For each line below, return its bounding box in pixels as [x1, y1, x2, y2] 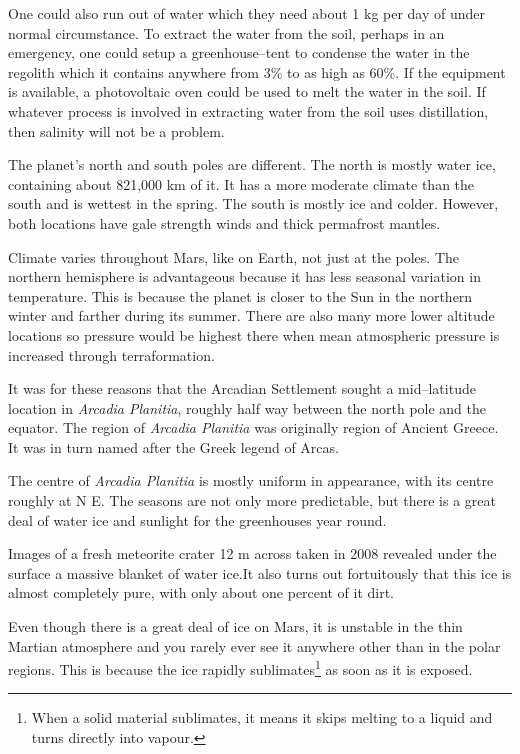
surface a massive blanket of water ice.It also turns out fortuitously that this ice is [8, 562, 512, 583]
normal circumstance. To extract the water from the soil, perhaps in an [8, 22, 445, 43]
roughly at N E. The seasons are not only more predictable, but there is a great [8, 490, 496, 511]
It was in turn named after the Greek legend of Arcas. [8, 436, 339, 457]
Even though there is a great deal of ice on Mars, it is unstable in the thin [8, 616, 463, 637]
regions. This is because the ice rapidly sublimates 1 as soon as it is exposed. [8, 656, 473, 679]
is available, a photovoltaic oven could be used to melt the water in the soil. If [8, 81, 486, 102]
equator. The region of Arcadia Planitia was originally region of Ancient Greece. [8, 417, 499, 438]
